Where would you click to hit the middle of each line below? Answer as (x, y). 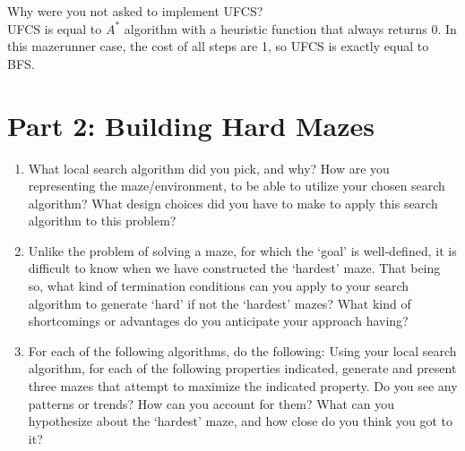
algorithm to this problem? (102, 221)
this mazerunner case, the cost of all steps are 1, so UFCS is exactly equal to (218, 46)
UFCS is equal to (55, 28)
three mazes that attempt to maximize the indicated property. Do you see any (243, 386)
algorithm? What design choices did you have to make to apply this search (233, 203)
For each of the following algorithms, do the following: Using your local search (242, 350)
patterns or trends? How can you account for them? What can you (211, 403)
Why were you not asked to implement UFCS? (135, 11)
